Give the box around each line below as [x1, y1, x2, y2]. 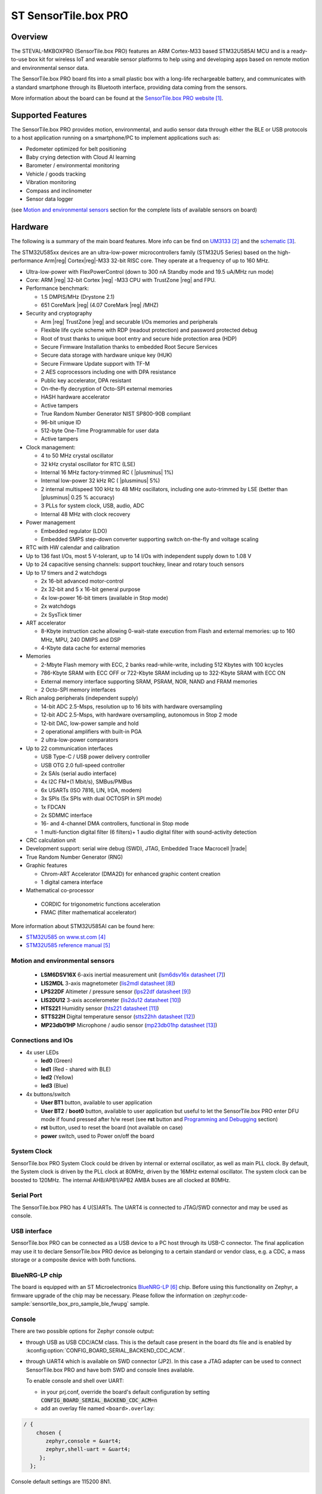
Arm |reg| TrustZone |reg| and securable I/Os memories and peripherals [41, 318, 218, 325]
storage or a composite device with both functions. [11, 1256, 137, 1263]
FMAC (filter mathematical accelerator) [41, 909, 137, 916]
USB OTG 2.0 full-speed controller [41, 761, 125, 769]
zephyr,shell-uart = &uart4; [45, 1446, 131, 1453]
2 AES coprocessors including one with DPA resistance [41, 368, 177, 376]
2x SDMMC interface [41, 812, 92, 819]
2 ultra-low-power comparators [41, 736, 119, 743]
